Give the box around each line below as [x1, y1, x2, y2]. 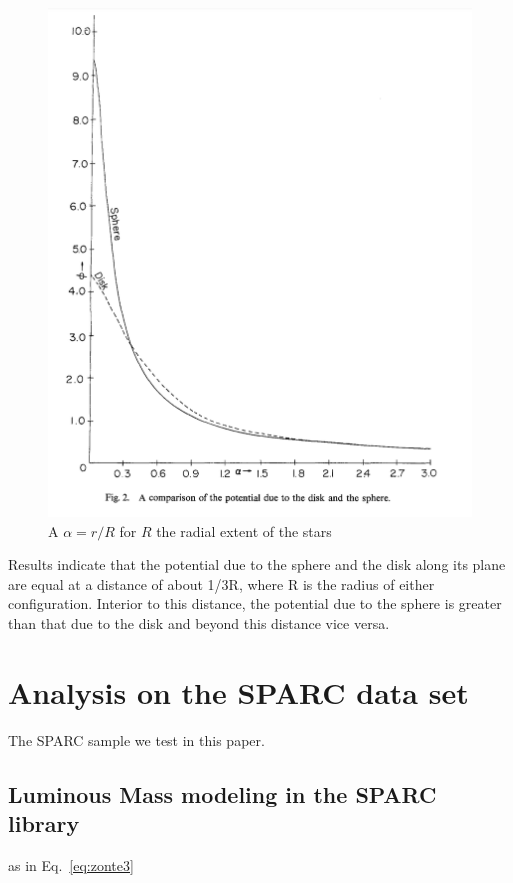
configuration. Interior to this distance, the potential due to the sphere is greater [8, 593, 502, 614]
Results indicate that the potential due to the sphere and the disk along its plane [8, 554, 506, 575]
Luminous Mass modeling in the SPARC [8, 778, 437, 809]
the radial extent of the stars [156, 520, 332, 541]
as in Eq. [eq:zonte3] [8, 854, 134, 875]
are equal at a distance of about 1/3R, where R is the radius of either [8, 573, 435, 594]
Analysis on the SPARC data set [8, 671, 469, 712]
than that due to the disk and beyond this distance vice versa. [8, 612, 390, 633]
